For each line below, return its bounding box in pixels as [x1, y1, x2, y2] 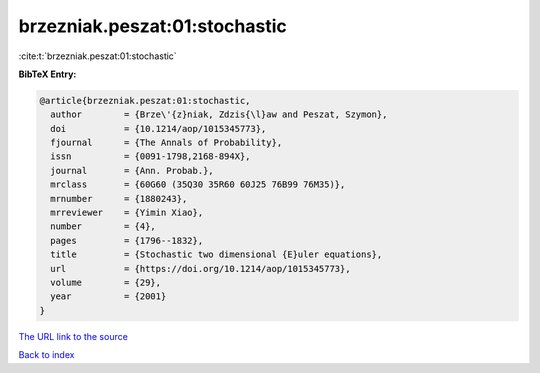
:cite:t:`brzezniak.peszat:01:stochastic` [18, 50, 177, 62]
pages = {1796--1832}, [50, 235, 204, 246]
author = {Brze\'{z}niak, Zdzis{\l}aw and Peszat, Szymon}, [50, 109, 388, 120]
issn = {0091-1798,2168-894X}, [50, 151, 251, 162]
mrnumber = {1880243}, [50, 193, 188, 204]
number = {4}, [50, 221, 157, 232]
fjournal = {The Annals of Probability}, [50, 137, 283, 149]
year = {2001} [50, 291, 167, 302]
